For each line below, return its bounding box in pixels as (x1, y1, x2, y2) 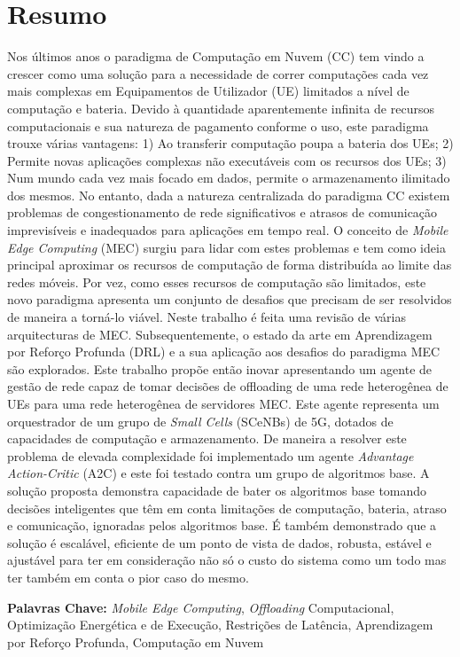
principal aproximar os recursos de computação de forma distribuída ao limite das (7, 255, 452, 274)
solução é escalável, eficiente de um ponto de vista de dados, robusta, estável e (7, 533, 432, 551)
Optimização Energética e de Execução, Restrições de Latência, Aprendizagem (7, 615, 433, 634)
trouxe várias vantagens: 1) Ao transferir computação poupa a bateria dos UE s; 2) (7, 134, 454, 153)
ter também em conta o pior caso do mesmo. (7, 567, 249, 586)
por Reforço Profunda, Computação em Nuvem (7, 632, 264, 651)
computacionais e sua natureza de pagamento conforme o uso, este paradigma (7, 116, 429, 135)
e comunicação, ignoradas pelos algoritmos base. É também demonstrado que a (7, 516, 437, 535)
